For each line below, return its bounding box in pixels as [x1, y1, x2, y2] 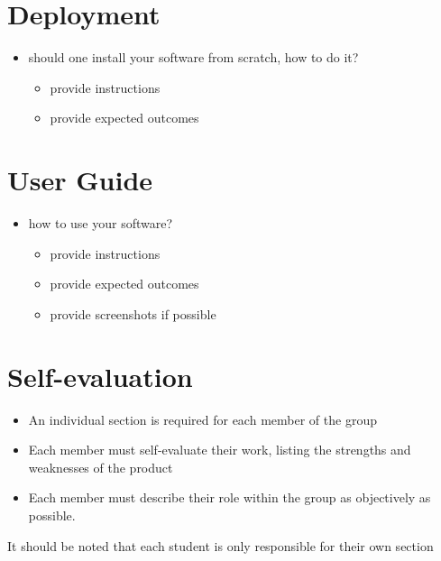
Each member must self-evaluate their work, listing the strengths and [28, 440, 411, 459]
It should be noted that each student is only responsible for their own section [7, 536, 434, 555]
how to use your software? [28, 214, 173, 233]
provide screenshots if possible [50, 304, 216, 323]
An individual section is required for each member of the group [28, 409, 377, 428]
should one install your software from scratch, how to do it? [28, 48, 359, 67]
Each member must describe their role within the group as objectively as [28, 488, 431, 507]
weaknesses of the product [28, 457, 173, 476]
